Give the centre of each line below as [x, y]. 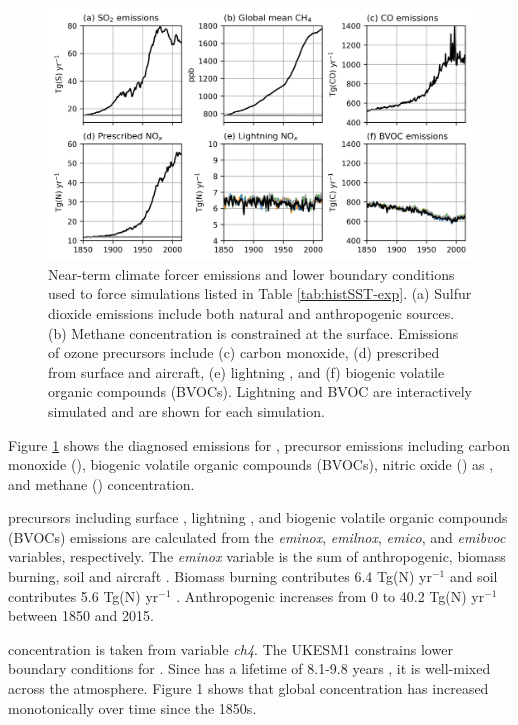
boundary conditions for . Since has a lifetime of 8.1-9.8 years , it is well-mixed [249, 668]
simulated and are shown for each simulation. [186, 410]
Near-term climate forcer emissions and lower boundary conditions [251, 273]
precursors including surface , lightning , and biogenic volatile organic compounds [258, 517]
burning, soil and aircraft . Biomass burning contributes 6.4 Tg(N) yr [220, 576]
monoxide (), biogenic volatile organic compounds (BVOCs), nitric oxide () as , [251, 464]
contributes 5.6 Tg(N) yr [83, 595]
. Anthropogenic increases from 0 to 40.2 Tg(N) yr [330, 595]
